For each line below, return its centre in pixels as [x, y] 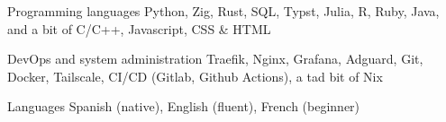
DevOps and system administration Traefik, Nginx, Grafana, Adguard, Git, [215, 59]
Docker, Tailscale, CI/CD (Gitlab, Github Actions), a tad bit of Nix [195, 76]
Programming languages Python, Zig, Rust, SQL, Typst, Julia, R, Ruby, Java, [223, 11]
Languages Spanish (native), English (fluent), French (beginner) [184, 106]
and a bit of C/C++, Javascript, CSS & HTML [139, 28]
